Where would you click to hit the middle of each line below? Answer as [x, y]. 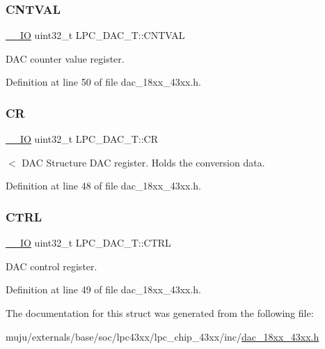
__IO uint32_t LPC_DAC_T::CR [82, 139]
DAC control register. [51, 266]
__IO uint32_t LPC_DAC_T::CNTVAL [95, 35]
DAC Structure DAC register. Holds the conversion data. [143, 162]
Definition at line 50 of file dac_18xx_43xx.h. [104, 82]
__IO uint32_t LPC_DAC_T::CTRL [88, 243]
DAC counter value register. [65, 58]
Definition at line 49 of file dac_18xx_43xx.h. [104, 289]
